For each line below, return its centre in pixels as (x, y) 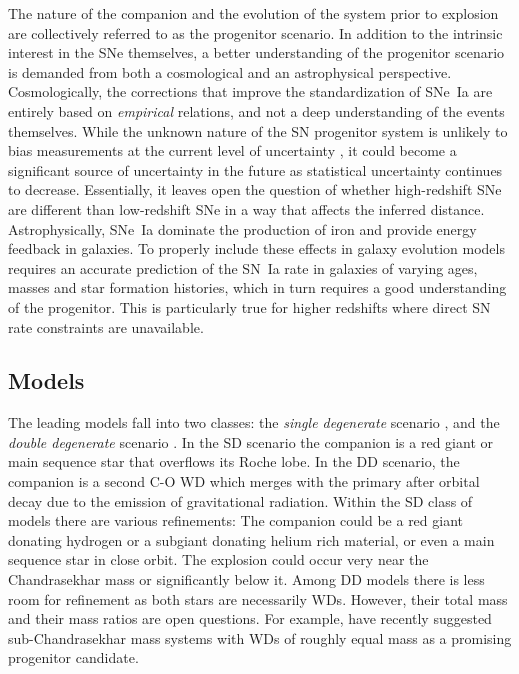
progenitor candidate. (73, 657)
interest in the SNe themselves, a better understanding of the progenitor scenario (256, 52)
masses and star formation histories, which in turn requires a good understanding (257, 287)
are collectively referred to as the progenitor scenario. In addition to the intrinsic (255, 32)
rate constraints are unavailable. (106, 326)
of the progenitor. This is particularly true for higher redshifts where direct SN (249, 306)
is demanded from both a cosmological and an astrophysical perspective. (230, 71)
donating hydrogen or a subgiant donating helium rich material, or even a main (251, 539)
